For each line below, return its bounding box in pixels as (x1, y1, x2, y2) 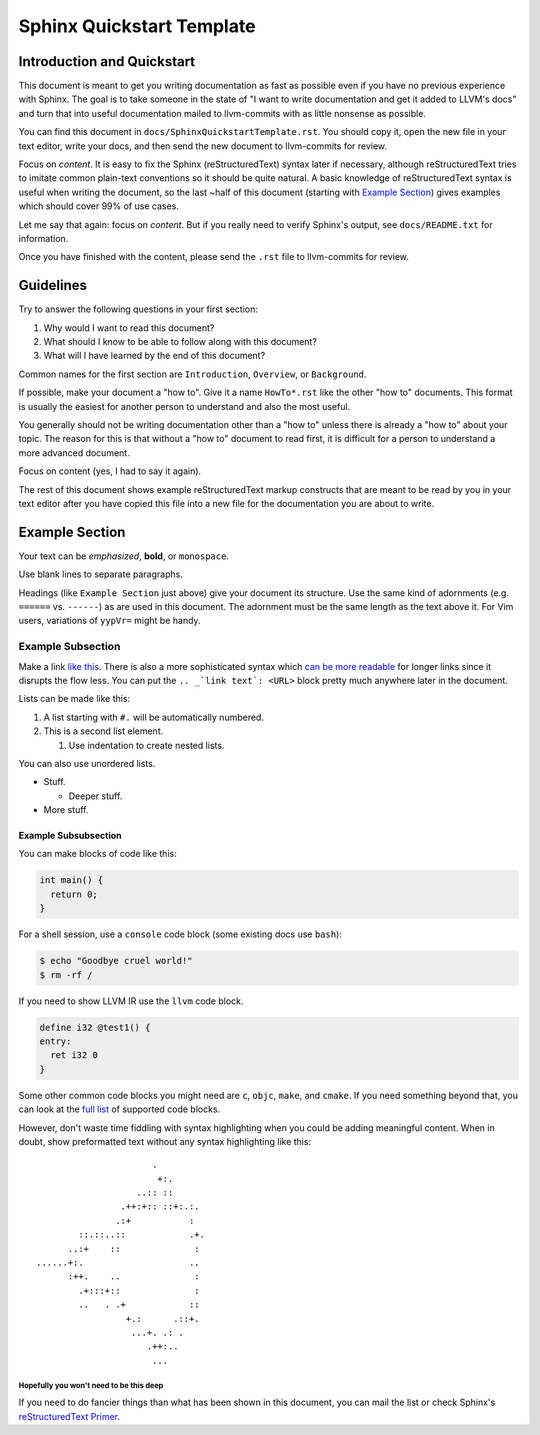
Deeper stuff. (68, 790, 123, 802)
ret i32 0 (50, 1050, 99, 1061)
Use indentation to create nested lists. (68, 739, 225, 751)
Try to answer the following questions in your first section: (18, 303, 259, 315)
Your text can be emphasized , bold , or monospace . (18, 550, 230, 562)
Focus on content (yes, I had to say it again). (18, 465, 202, 477)
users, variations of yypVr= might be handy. (18, 615, 201, 627)
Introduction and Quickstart (18, 53, 196, 70)
